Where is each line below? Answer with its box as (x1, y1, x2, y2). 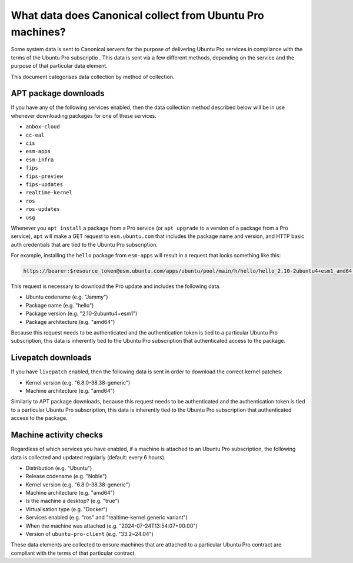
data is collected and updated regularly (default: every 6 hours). (11, 453, 166, 461)
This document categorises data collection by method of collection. (11, 73, 175, 80)
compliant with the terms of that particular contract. (11, 549, 136, 557)
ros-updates (25, 206, 60, 213)
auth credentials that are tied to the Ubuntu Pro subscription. (11, 241, 158, 248)
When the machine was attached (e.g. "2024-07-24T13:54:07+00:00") (25, 522, 198, 529)
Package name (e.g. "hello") (25, 302, 94, 309)
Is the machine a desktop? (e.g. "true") (25, 498, 120, 505)
